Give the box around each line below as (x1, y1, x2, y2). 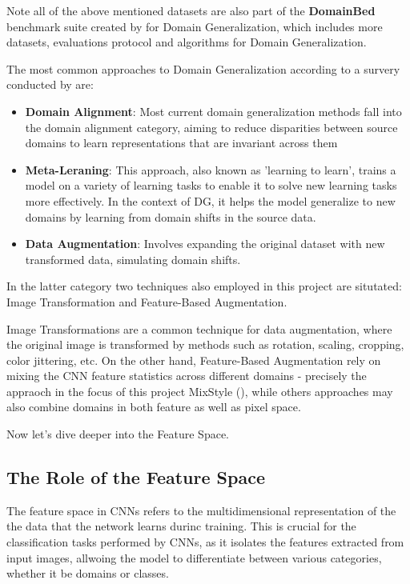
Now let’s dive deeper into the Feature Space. (6, 426, 229, 442)
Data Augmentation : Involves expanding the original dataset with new (25, 235, 385, 252)
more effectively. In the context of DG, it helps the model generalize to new (25, 192, 396, 209)
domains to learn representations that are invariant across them (25, 134, 338, 151)
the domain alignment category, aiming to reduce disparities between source (25, 118, 398, 135)
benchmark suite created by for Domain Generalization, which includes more (6, 18, 383, 34)
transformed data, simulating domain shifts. (25, 250, 241, 267)
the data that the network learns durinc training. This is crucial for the (6, 518, 356, 534)
